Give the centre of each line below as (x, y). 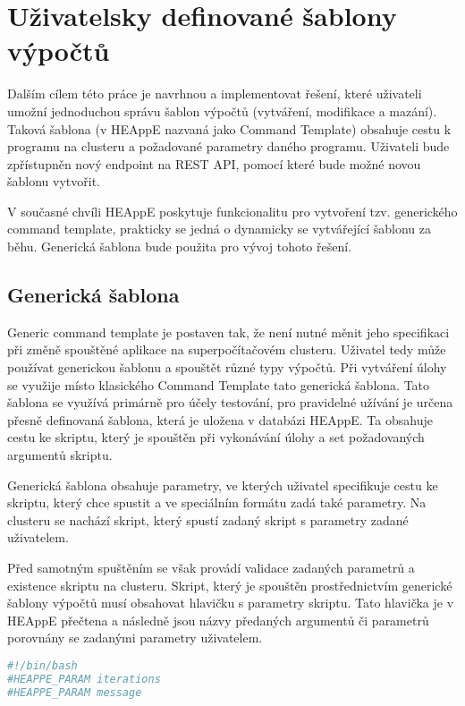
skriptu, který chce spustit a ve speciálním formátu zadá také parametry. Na (217, 502)
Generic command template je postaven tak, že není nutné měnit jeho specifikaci (228, 332)
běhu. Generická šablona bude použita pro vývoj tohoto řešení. (180, 247)
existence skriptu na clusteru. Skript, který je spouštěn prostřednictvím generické (230, 585)
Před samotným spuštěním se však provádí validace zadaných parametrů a (211, 567)
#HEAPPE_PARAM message (75, 692)
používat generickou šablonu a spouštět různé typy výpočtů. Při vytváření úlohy (227, 367)
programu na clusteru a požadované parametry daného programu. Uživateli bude (228, 146)
